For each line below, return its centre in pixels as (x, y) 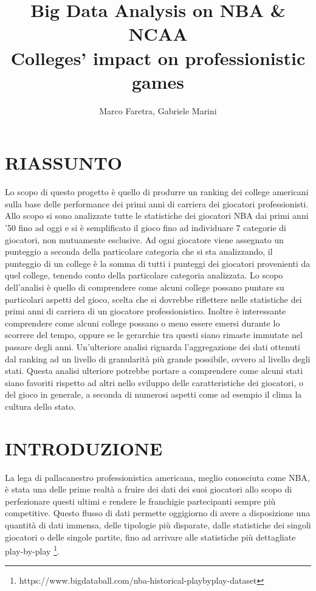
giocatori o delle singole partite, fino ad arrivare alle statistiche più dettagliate (150, 537)
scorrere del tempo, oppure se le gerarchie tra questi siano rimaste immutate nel (154, 335)
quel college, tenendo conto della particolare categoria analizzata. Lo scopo (144, 275)
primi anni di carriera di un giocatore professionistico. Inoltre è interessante (146, 311)
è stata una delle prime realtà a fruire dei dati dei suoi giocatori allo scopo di (149, 489)
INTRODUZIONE (84, 448)
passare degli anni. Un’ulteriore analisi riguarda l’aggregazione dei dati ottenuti (153, 346)
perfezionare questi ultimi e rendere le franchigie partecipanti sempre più (140, 501)
